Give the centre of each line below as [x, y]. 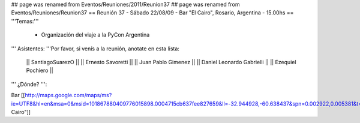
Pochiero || [40, 70]
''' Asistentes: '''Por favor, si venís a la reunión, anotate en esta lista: [95, 49]
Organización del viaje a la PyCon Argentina [95, 35]
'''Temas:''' [25, 21]
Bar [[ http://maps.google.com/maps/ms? [61, 95]
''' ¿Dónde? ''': [29, 84]
